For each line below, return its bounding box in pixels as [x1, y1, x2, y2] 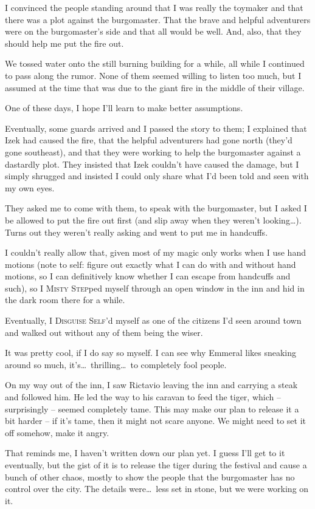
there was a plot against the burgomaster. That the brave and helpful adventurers [5, 13, 311, 26]
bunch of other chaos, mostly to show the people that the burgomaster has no [5, 470, 295, 483]
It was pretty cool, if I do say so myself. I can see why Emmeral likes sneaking [5, 346, 297, 359]
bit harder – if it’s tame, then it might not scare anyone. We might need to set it [5, 414, 306, 427]
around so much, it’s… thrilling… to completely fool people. [5, 358, 227, 371]
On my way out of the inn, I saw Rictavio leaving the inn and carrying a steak [5, 378, 298, 391]
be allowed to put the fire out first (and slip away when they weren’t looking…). [5, 213, 302, 226]
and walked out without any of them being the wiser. [5, 326, 203, 338]
